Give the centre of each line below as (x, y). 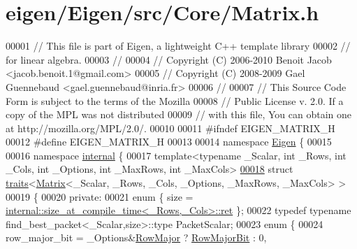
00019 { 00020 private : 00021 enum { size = (100, 196)
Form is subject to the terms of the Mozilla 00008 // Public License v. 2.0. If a (175, 100)
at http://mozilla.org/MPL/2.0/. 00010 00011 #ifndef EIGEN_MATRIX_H (170, 128)
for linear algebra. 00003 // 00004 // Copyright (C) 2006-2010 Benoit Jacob (169, 59)
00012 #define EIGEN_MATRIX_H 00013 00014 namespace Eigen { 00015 (169, 142)
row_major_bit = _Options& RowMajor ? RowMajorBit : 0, (136, 237)
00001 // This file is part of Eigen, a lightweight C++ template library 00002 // (178, 46)
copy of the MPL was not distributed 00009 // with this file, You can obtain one (178, 114)
